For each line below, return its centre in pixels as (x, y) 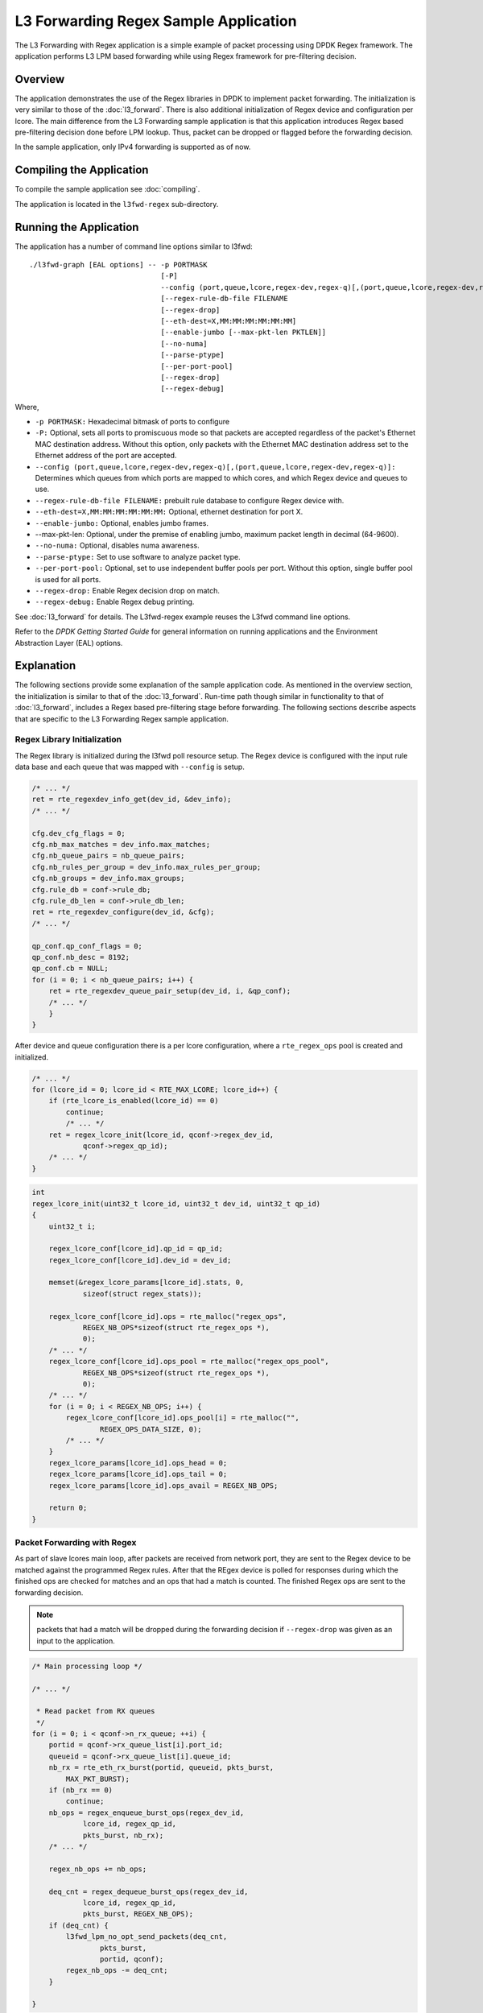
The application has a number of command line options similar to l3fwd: (134, 246)
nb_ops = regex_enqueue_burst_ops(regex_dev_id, (147, 1813)
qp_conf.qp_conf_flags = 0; (87, 946)
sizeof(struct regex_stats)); (142, 1294)
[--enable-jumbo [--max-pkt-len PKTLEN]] (244, 333)
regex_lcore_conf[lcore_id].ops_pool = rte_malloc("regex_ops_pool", (189, 1362)
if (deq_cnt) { (78, 1925)
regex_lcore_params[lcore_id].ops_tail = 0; (138, 1474)
